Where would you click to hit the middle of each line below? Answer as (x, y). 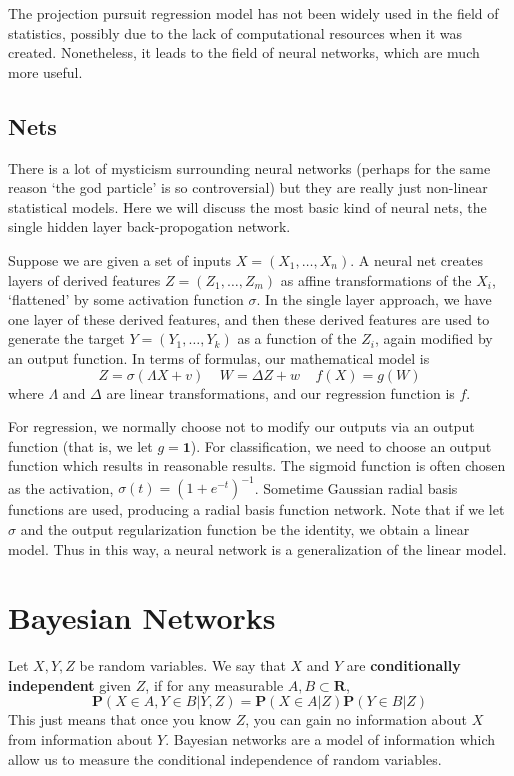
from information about (80, 739)
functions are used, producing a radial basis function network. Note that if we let (256, 509)
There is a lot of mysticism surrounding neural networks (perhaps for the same (249, 167)
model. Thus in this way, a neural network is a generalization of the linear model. (257, 548)
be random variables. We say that (182, 665)
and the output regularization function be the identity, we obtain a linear (245, 528)
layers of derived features (84, 279)
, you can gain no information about (356, 719)
